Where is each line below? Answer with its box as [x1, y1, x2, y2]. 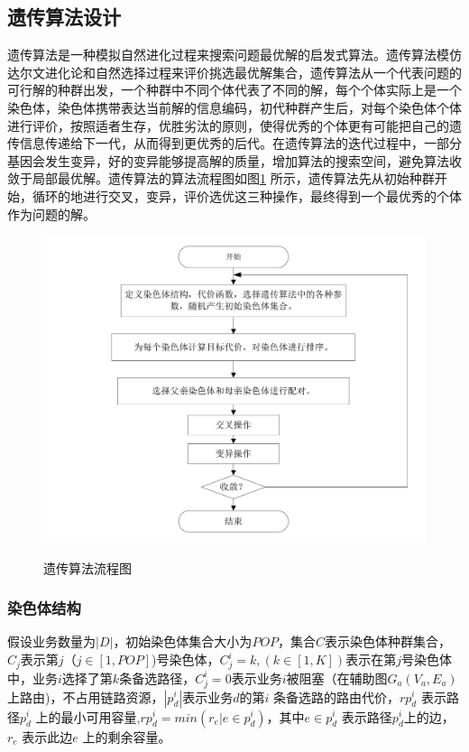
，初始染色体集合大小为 [113, 632, 253, 651]
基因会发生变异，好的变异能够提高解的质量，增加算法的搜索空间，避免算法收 [7, 151, 462, 170]
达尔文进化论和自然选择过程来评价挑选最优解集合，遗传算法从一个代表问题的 [7, 62, 462, 81]
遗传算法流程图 [43, 558, 132, 577]
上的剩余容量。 [82, 727, 171, 746]
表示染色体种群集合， [325, 632, 452, 651]
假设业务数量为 [7, 632, 96, 651]
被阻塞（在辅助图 [286, 668, 388, 687]
